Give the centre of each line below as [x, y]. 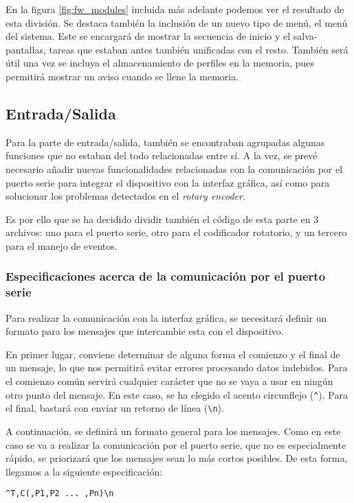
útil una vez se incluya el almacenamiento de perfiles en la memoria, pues [160, 63]
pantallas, [26, 49]
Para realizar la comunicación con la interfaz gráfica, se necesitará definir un [166, 317]
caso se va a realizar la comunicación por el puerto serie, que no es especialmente [176, 444]
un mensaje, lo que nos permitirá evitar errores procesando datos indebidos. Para [177, 367]
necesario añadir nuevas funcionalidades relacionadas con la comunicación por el [174, 168]
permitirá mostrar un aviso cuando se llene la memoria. [122, 76]
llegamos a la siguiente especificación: [84, 471]
